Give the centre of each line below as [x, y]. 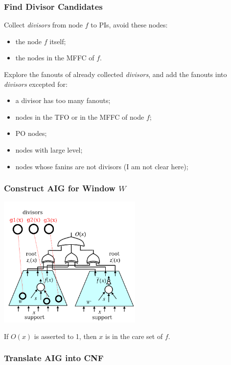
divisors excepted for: [36, 84]
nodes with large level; [49, 149]
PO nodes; [31, 133]
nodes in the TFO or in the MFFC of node [80, 117]
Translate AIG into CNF [54, 358]
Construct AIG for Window [60, 188]
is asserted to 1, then [65, 336]
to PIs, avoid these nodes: [129, 25]
